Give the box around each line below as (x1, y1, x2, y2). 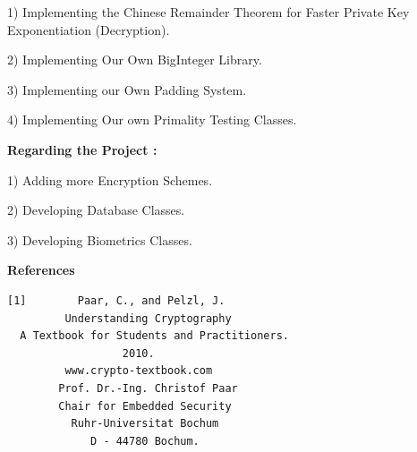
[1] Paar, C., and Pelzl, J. (7, 294, 226, 307)
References (7, 260, 75, 279)
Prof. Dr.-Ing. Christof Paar (58, 381, 238, 395)
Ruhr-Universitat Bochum (71, 417, 219, 431)
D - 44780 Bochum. (90, 434, 200, 448)
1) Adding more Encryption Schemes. (7, 170, 213, 189)
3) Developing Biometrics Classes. (7, 230, 192, 249)
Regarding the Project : (7, 140, 157, 158)
